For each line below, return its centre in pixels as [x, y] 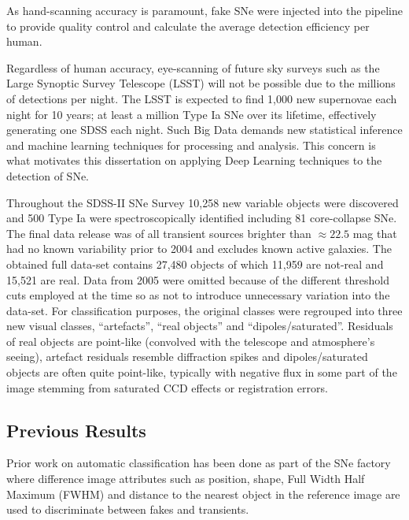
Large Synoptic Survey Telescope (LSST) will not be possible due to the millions [201, 83]
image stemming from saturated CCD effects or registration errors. [167, 387]
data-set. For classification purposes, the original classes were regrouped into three [204, 310]
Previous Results [76, 430]
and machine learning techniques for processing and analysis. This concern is [191, 145]
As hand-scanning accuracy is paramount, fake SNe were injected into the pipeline [204, 10]
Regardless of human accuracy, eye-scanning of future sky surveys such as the [193, 67]
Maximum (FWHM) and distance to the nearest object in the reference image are [203, 494]
